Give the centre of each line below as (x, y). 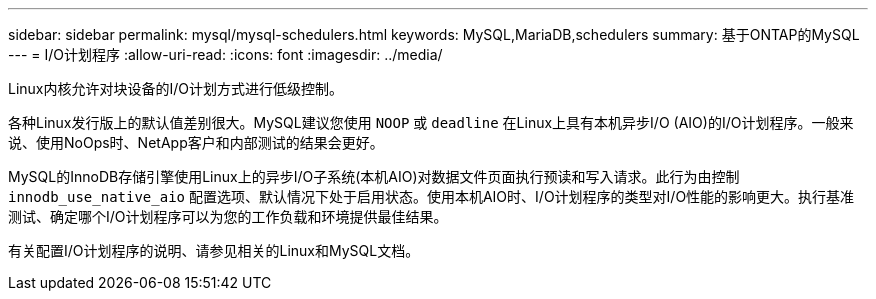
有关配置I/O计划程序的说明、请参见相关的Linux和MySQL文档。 (214, 250)
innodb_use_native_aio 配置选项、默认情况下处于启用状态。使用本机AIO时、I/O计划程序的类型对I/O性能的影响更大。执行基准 (431, 196)
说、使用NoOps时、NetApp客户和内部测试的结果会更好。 (196, 142)
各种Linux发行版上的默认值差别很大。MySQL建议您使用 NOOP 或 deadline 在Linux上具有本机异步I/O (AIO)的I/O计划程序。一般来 (431, 122)
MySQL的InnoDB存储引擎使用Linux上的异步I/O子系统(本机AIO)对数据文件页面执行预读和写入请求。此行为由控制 (374, 176)
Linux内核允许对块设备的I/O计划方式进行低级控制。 (176, 88)
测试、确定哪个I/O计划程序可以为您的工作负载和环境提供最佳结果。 (228, 216)
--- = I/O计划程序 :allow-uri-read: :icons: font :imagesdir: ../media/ (225, 54)
